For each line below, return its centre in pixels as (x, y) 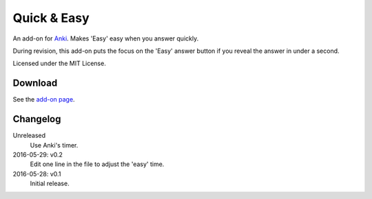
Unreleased (29, 136)
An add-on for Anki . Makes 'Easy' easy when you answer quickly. (106, 38)
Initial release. (50, 184)
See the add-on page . (44, 99)
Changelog (37, 119)
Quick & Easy (51, 18)
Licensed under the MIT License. (59, 63)
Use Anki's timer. (54, 145)
